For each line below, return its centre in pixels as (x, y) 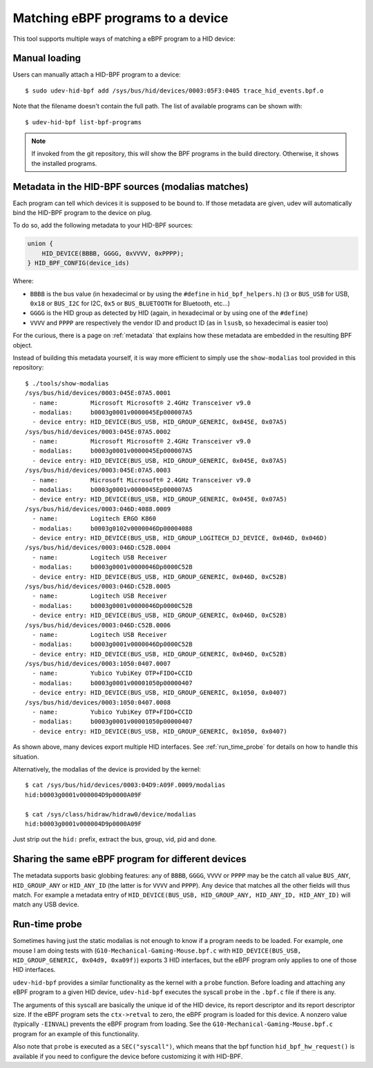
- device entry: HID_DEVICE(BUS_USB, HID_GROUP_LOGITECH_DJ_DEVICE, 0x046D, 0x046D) (180, 538)
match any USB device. (46, 904)
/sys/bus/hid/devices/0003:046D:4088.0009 (98, 509)
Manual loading (47, 58)
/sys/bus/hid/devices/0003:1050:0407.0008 (98, 702)
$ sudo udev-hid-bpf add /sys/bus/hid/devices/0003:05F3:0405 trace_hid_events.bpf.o (174, 90)
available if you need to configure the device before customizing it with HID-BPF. (128, 1056)
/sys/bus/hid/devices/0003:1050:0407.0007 (98, 664)
